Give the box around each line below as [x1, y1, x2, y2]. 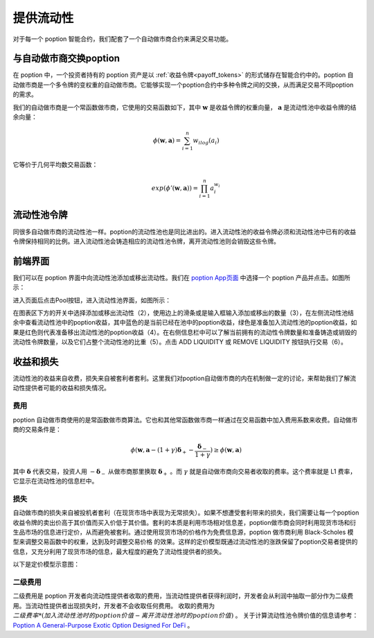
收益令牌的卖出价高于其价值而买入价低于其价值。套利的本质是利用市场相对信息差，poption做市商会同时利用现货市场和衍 [12, 518, 357, 526]
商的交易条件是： [12, 425, 62, 433]
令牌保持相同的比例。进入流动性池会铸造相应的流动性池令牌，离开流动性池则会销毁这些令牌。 [12, 236, 280, 245]
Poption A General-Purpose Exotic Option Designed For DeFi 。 [12, 621, 194, 629]
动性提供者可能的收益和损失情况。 [12, 383, 110, 392]
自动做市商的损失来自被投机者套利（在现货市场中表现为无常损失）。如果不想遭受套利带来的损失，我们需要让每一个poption [12, 508, 359, 517]
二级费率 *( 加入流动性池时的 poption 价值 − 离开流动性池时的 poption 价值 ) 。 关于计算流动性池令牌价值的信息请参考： [12, 611, 359, 620]
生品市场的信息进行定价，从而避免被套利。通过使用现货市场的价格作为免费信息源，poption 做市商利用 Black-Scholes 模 [12, 528, 354, 537]
